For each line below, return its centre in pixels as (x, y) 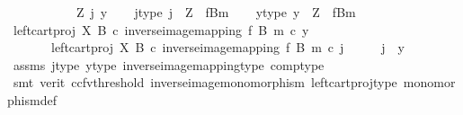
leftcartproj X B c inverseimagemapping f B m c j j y (227, 47)
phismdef (32, 99)
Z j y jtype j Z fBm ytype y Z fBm (216, 12)
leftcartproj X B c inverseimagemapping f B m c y (161, 29)
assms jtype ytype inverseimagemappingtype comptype (169, 64)
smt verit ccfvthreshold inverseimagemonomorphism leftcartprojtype (205, 82)
